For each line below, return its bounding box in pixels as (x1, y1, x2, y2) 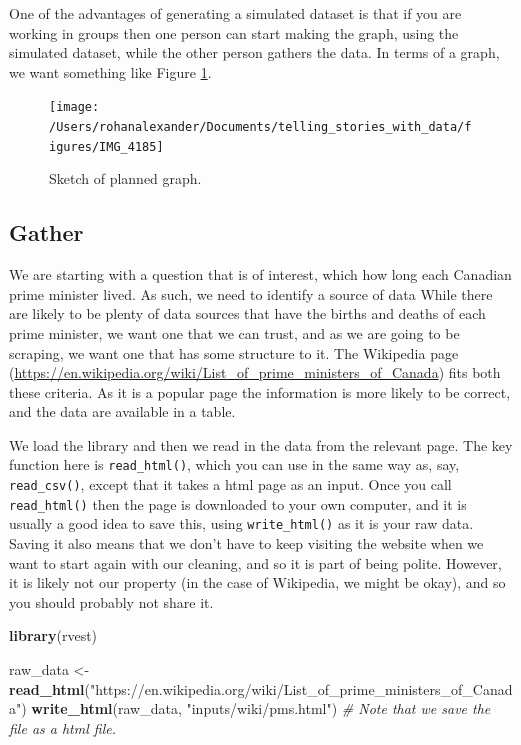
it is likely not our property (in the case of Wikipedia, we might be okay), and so (9, 572, 506, 593)
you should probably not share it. (9, 591, 214, 612)
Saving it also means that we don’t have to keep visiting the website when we (9, 533, 484, 554)
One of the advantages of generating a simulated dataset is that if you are (9, 3, 462, 23)
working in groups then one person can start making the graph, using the (9, 22, 459, 43)
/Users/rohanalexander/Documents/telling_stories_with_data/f (49, 120, 472, 135)
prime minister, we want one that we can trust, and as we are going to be (9, 322, 460, 343)
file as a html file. (9, 717, 117, 738)
